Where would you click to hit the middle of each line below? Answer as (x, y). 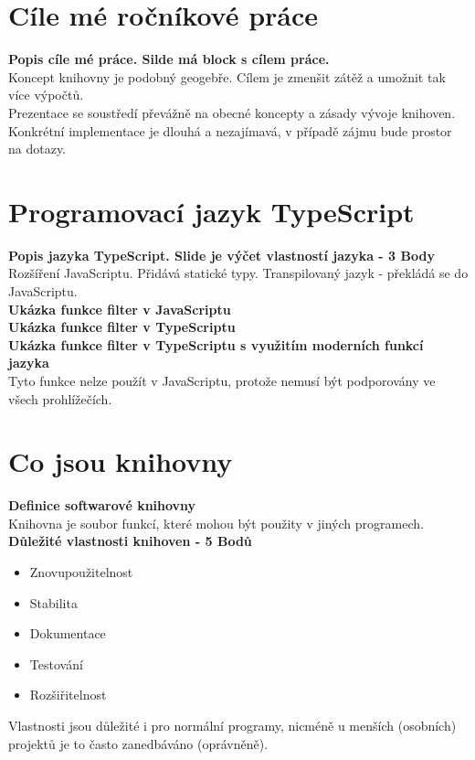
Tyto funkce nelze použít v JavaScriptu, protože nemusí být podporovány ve (222, 380)
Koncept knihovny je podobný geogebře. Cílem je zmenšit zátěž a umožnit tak (227, 76)
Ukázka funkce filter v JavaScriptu (120, 309)
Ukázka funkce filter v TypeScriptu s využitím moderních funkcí (216, 344)
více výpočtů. (46, 95)
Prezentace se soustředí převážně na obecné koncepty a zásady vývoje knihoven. (232, 112)
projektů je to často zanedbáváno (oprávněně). (138, 743)
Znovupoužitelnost (81, 572)
